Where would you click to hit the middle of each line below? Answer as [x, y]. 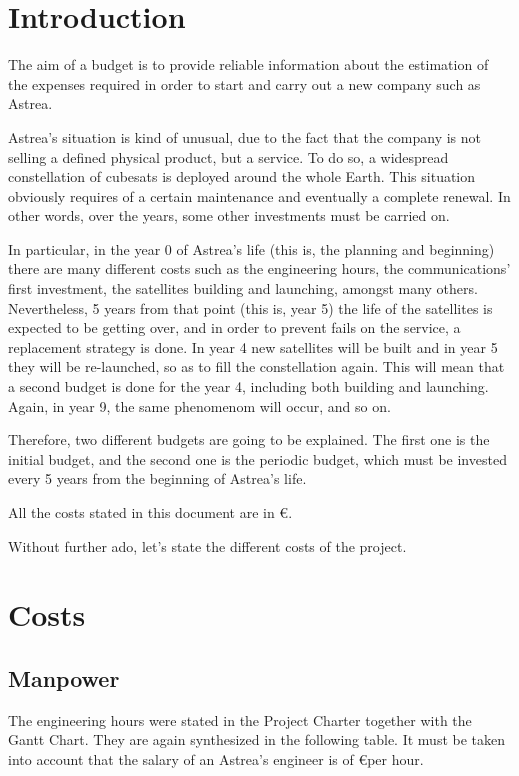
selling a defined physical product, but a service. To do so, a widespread [228, 156]
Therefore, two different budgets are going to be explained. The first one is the [249, 439]
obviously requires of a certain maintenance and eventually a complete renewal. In [259, 195]
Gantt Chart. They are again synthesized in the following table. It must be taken [257, 739]
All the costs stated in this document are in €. [150, 512]
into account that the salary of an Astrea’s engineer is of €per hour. [216, 758]
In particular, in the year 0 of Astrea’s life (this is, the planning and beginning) [251, 248]
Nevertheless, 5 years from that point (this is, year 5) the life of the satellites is [250, 307]
